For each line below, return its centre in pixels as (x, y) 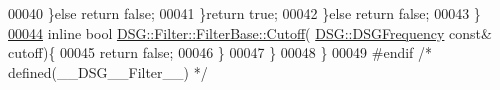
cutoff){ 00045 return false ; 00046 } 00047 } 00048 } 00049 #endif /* (220, 52)
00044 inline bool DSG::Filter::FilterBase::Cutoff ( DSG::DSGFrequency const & (250, 32)
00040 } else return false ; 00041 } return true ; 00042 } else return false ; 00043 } (244, 13)
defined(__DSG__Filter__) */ (108, 71)
